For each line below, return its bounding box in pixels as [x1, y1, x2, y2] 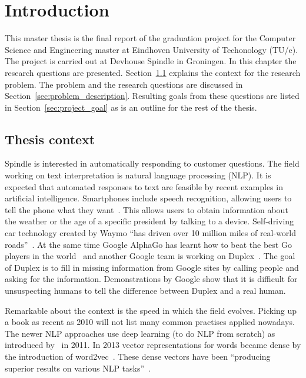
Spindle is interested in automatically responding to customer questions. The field [5, 157, 300, 170]
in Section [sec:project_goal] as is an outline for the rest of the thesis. [5, 101, 257, 113]
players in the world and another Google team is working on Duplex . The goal [5, 250, 295, 262]
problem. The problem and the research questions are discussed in [5, 78, 243, 90]
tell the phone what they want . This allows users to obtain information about [5, 203, 288, 215]
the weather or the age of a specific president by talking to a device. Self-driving [5, 215, 294, 227]
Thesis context [5, 130, 95, 148]
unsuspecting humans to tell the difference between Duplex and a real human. [5, 284, 286, 297]
